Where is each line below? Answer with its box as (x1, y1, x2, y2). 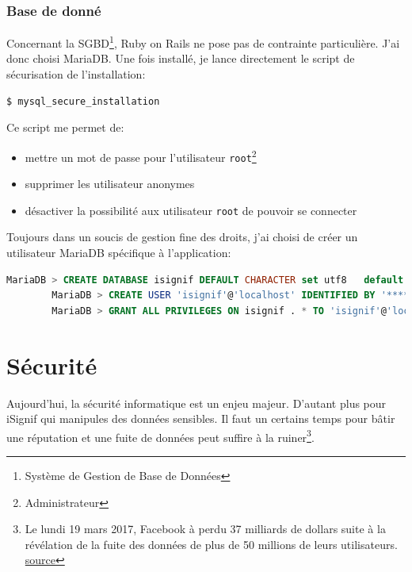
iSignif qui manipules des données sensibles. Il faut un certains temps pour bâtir (6, 410, 395, 427)
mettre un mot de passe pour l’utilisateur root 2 (25, 146, 257, 165)
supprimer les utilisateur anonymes (25, 175, 195, 192)
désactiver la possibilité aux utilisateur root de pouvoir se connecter (25, 202, 357, 218)
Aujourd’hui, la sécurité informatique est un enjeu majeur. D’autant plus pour (6, 394, 387, 411)
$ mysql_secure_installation (6, 95, 160, 107)
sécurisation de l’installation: (6, 66, 146, 83)
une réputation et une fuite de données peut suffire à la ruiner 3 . (6, 426, 315, 445)
